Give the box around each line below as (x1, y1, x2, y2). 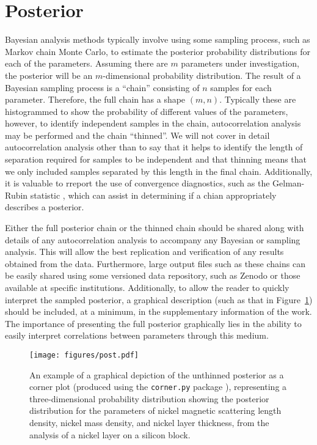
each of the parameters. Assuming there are (5, 57, 168, 70)
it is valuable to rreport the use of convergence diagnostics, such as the (5, 177, 270, 189)
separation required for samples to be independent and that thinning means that (5, 153, 307, 166)
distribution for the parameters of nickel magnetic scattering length (29, 404, 282, 417)
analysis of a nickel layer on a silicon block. (29, 428, 191, 441)
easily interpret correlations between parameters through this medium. (5, 329, 269, 342)
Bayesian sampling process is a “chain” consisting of (5, 81, 200, 94)
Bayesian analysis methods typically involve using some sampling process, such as (5, 33, 310, 46)
